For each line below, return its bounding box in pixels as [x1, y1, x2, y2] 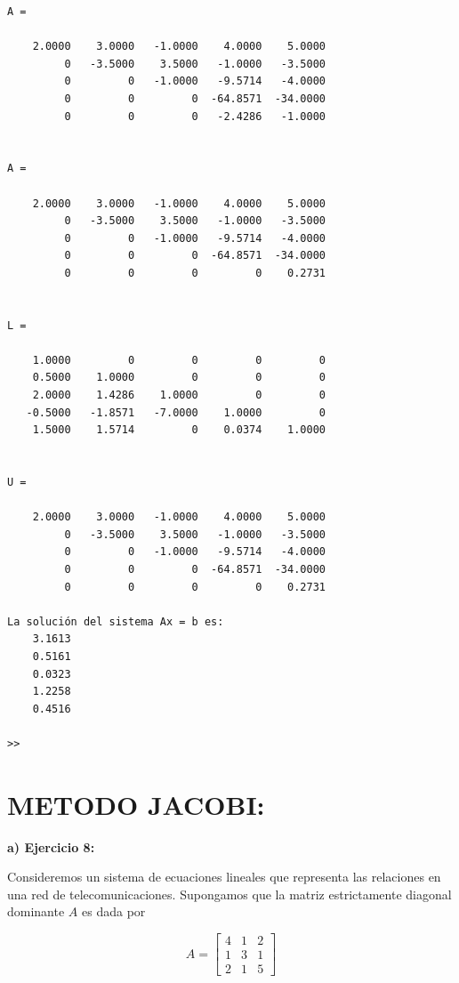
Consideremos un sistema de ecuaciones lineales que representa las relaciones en [7, 867, 441, 886]
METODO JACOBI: [7, 786, 265, 822]
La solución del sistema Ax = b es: [7, 615, 224, 628]
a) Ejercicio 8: [7, 837, 95, 856]
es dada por [82, 902, 146, 921]
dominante [7, 902, 65, 921]
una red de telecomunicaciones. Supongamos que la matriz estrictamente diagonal [7, 884, 452, 903]
